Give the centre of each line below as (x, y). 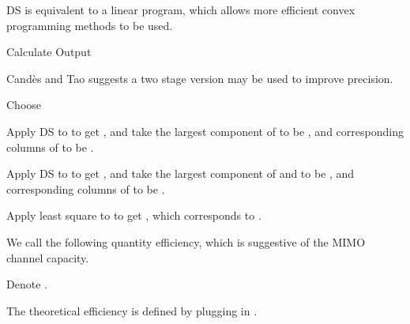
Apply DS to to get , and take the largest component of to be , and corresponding (205, 131)
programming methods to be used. (90, 25)
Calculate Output (49, 52)
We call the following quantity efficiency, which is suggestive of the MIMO (186, 241)
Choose (24, 105)
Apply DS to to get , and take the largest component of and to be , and (181, 173)
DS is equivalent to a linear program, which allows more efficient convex (181, 9)
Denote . (27, 284)
